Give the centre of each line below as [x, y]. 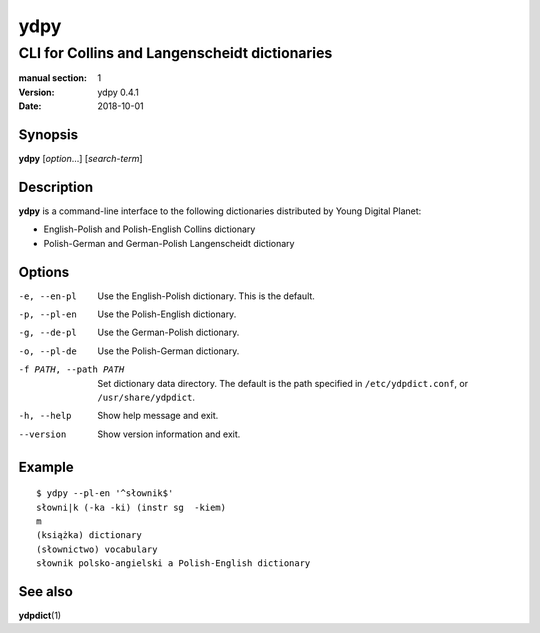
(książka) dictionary [89, 535]
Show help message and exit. [158, 416]
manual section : [52, 78]
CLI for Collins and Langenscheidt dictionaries [175, 53]
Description [56, 186]
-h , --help [45, 416]
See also [46, 591]
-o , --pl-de [47, 351]
